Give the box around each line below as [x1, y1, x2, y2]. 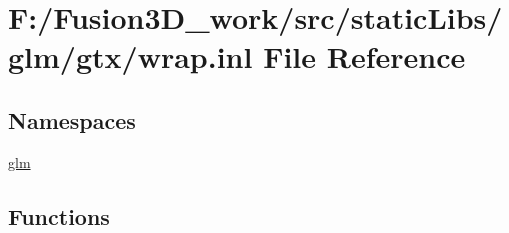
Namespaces [8, 104, 136, 135]
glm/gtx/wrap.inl [8, 36, 253, 77]
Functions [8, 200, 110, 231]
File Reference [263, 36, 466, 77]
